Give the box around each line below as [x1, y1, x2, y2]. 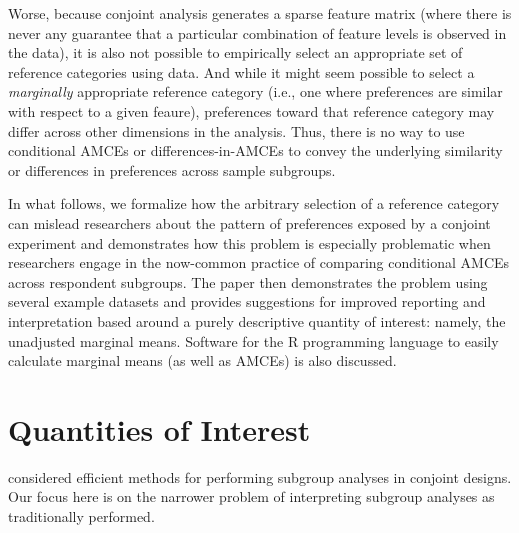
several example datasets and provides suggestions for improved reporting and [8, 291, 486, 312]
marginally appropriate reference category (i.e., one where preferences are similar [8, 81, 503, 102]
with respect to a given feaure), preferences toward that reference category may [8, 100, 495, 121]
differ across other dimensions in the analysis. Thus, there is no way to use [8, 120, 465, 141]
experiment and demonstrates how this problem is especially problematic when [8, 232, 491, 253]
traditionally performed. [8, 506, 155, 526]
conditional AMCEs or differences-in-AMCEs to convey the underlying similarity [8, 140, 503, 161]
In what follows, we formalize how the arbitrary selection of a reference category [8, 193, 500, 214]
